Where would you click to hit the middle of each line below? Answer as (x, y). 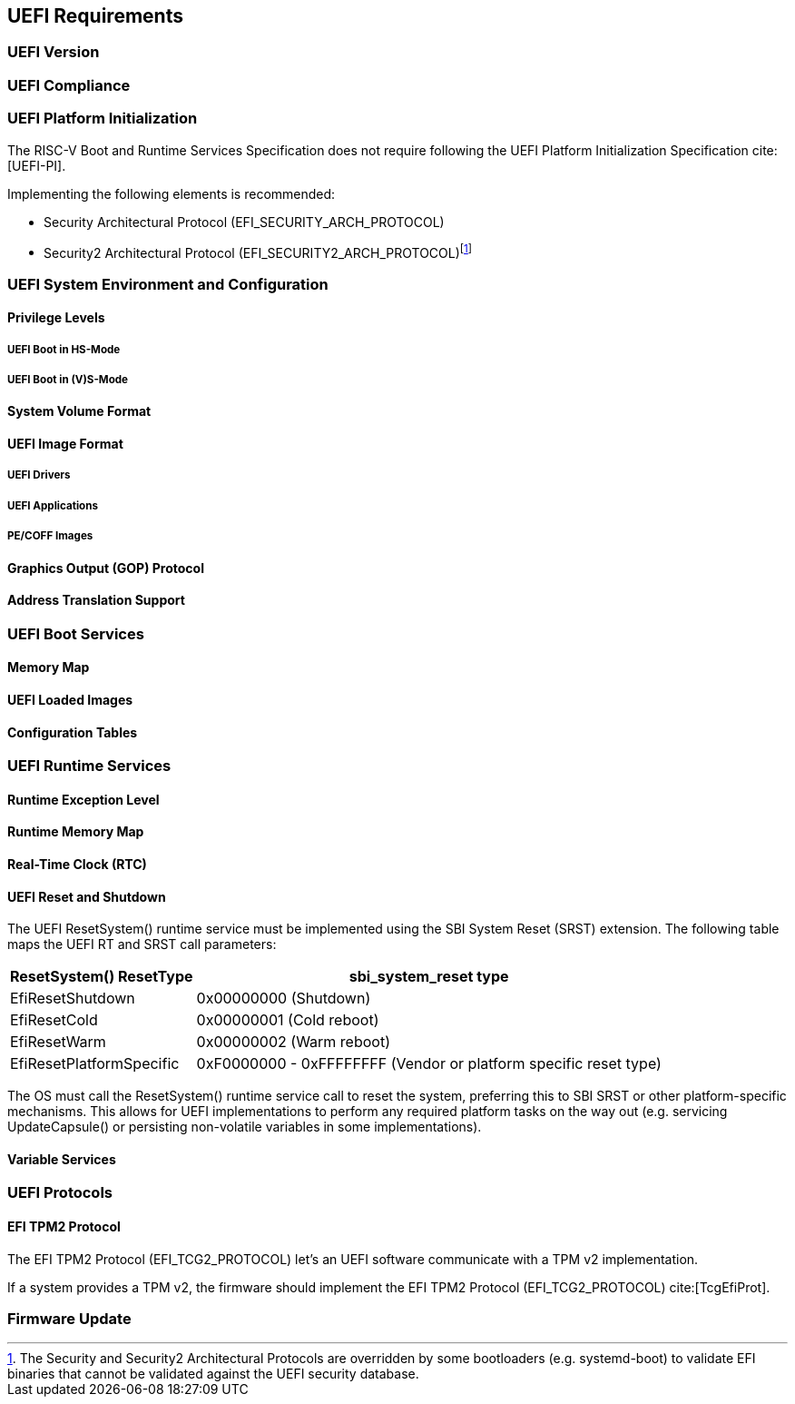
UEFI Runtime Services (89, 766)
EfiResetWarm (58, 1042)
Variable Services (62, 1159)
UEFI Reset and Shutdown (87, 896)
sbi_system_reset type (429, 977)
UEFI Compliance (69, 85)
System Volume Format (79, 411)
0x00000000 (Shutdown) (284, 999)
